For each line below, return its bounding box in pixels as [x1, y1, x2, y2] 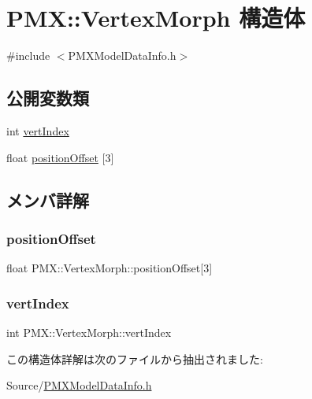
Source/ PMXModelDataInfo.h [6, 377, 152, 393]
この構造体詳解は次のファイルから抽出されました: [6, 350, 263, 367]
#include [6, 47, 50, 64]
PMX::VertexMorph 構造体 [6, 2, 306, 34]
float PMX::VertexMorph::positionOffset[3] [6, 260, 213, 276]
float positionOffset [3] [6, 149, 114, 165]
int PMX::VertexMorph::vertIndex [6, 323, 172, 340]
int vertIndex [6, 122, 69, 139]
